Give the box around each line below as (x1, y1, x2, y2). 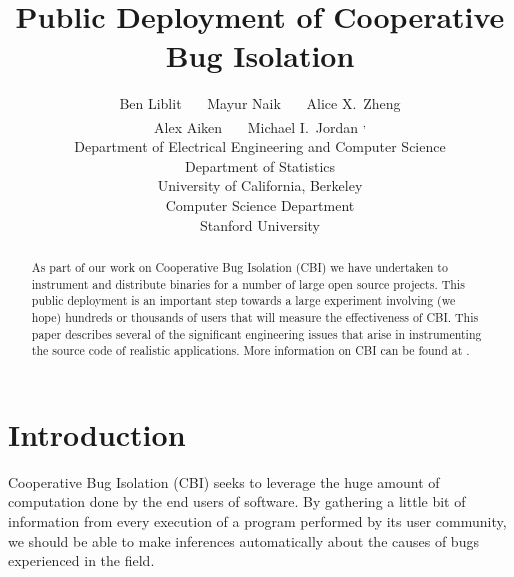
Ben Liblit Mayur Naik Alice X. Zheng (119, 93, 401, 114)
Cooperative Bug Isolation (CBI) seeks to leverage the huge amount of (8, 471, 440, 492)
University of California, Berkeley (157, 175, 363, 196)
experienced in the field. (8, 550, 155, 571)
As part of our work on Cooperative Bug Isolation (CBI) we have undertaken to (31, 258, 448, 275)
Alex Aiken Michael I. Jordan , (154, 113, 366, 137)
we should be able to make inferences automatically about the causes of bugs (8, 530, 479, 551)
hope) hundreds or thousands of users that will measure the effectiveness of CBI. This (31, 308, 479, 325)
